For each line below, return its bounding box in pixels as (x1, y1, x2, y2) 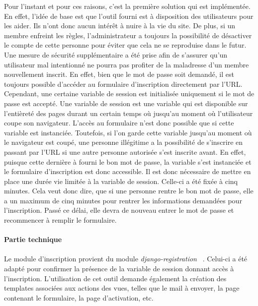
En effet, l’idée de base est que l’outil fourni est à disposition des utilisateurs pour (4, 10, 254, 21)
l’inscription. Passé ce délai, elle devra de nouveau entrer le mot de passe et (4, 205, 234, 215)
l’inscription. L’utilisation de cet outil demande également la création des (4, 273, 227, 283)
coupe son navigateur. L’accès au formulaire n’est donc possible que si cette (4, 118, 234, 128)
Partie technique (4, 234, 62, 245)
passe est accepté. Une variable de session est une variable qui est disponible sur (4, 98, 248, 108)
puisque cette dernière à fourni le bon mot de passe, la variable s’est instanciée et (4, 156, 252, 167)
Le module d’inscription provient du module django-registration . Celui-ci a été (4, 253, 248, 264)
